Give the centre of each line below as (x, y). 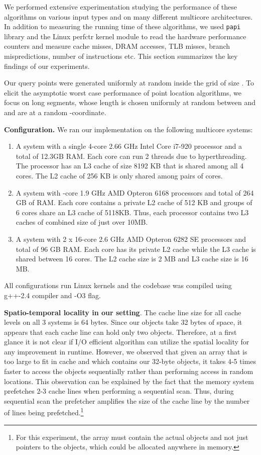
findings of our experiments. (47, 66)
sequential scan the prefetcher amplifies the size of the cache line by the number (127, 400)
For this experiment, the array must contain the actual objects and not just (132, 437)
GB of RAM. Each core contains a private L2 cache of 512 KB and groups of (134, 202)
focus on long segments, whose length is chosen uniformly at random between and (130, 102)
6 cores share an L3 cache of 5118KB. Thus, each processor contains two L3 (132, 212)
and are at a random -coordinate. (55, 112)
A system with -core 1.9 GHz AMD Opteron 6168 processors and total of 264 (135, 192)
